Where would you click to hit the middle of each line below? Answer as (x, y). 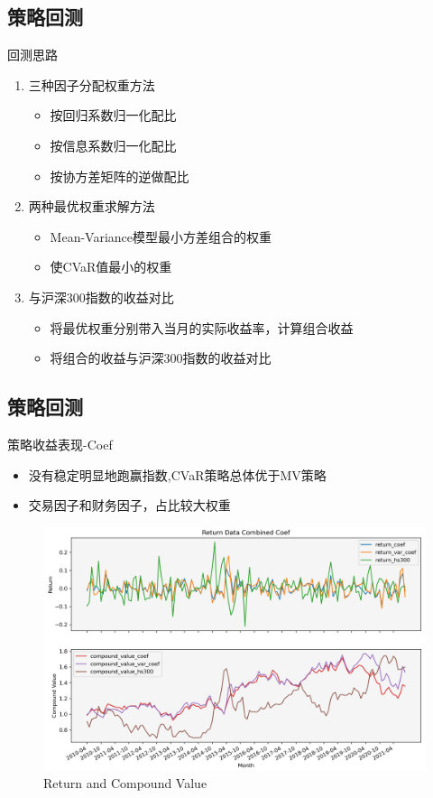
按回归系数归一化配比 (113, 115)
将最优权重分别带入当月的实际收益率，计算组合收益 (202, 327)
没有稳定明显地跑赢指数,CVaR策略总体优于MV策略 (177, 474)
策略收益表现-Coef (60, 444)
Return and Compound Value (125, 783)
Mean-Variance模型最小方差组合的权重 (161, 236)
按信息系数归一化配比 (113, 145)
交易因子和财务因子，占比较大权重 (129, 505)
